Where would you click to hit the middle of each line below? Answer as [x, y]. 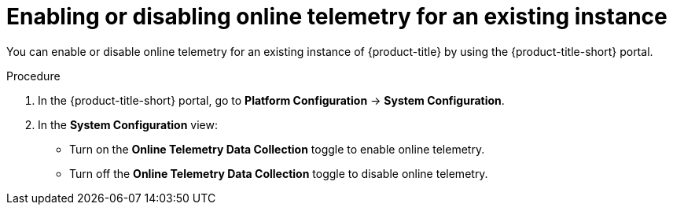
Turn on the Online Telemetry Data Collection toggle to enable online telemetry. [277, 149]
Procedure [33, 76]
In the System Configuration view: [128, 124]
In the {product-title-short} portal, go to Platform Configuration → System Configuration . [271, 100]
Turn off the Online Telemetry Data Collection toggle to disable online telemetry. [279, 173]
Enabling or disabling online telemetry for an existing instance [337, 17]
